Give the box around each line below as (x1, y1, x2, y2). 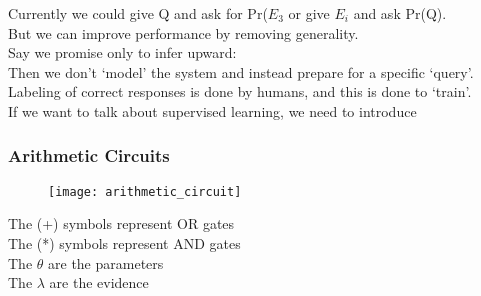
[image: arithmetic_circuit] (48, 184, 242, 199)
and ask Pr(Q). (353, 3, 447, 23)
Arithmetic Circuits (8, 143, 170, 168)
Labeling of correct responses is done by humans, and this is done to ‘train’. (8, 81, 472, 102)
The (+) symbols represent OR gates (8, 213, 235, 234)
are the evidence (49, 272, 149, 293)
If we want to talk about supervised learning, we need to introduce (8, 100, 417, 121)
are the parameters (48, 252, 164, 273)
